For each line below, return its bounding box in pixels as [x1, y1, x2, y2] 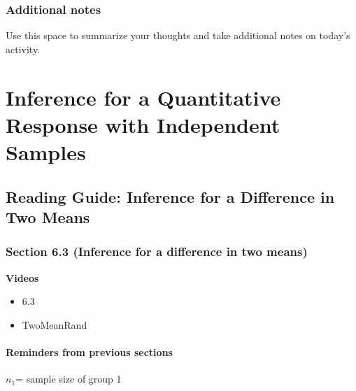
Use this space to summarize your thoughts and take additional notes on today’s [6, 28, 350, 43]
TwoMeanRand [22, 317, 87, 332]
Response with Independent [6, 110, 280, 138]
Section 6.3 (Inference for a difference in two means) [6, 243, 308, 260]
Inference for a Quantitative [6, 83, 281, 111]
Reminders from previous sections [6, 344, 173, 359]
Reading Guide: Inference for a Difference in [6, 185, 335, 207]
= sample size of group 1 [15, 371, 122, 386]
